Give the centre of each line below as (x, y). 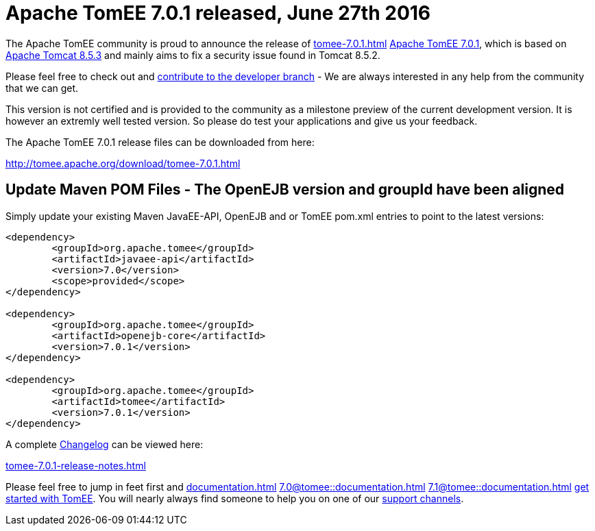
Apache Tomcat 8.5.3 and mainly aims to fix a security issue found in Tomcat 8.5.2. (193, 55)
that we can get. (42, 88)
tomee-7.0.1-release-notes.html (76, 465)
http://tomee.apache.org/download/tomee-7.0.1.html (123, 163)
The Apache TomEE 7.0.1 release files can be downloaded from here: (160, 142)
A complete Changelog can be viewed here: (105, 444)
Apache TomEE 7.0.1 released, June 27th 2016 (218, 13)
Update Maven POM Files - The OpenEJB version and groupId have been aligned (285, 190)
